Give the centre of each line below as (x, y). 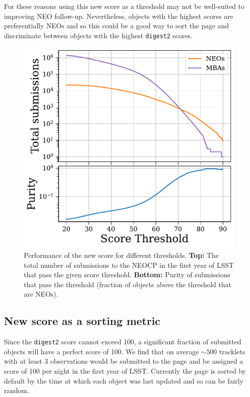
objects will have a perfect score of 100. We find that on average (101, 351)
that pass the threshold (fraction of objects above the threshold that (128, 284)
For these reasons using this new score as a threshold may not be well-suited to (124, 6)
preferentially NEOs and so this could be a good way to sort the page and (117, 26)
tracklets (232, 351)
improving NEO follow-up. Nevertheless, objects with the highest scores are (119, 16)
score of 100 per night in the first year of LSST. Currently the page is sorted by (125, 370)
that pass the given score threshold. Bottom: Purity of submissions (127, 275)
